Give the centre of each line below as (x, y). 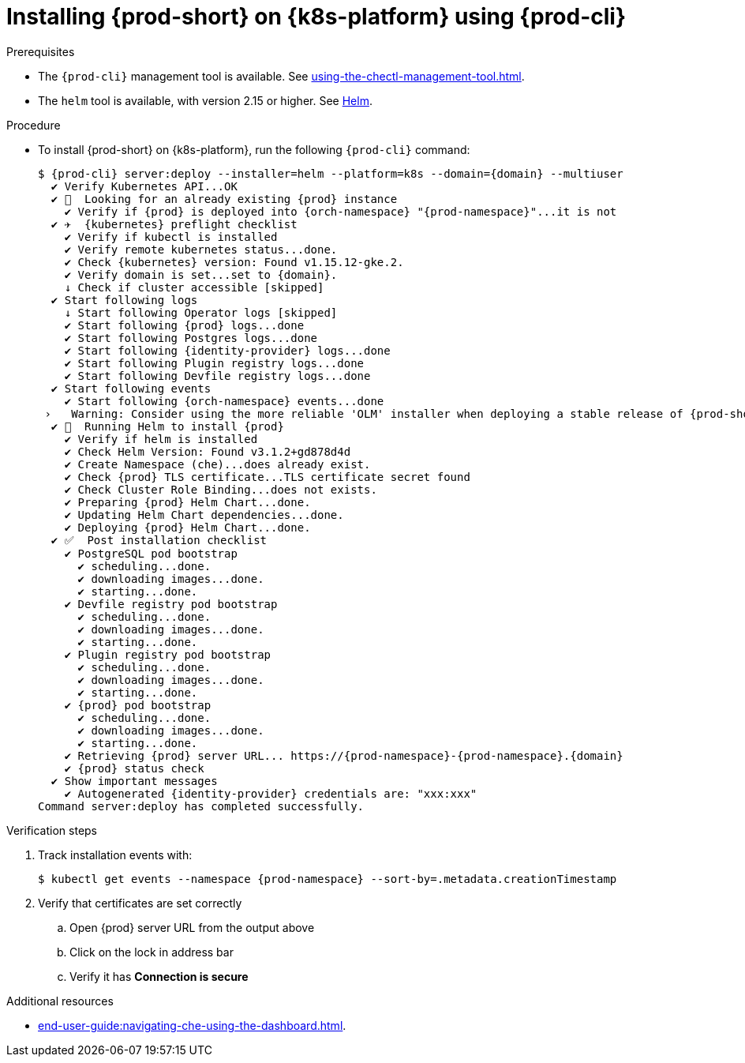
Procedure (34, 125)
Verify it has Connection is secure (159, 976)
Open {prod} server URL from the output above (192, 927)
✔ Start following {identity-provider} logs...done (227, 350)
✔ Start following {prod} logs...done (184, 325)
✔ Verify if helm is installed (161, 439)
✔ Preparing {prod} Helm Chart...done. (187, 502)
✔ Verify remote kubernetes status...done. (201, 249)
